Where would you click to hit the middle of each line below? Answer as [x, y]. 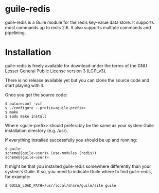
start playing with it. [25, 85]
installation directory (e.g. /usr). [36, 130]
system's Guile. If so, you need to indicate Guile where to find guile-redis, [79, 171]
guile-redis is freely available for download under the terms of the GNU [76, 65]
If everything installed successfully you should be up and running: [71, 140]
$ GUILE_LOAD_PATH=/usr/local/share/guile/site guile [61, 185]
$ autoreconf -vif [24, 104]
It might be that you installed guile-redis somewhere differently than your [78, 166]
